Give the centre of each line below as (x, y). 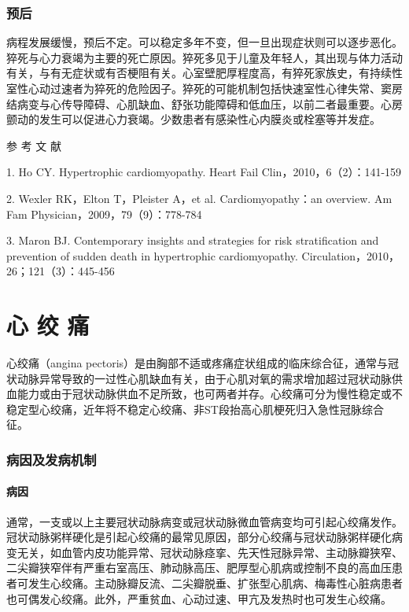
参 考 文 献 (34, 145)
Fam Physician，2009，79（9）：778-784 (104, 214)
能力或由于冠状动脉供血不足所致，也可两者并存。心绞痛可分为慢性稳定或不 (210, 394)
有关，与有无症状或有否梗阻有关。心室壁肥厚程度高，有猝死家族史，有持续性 (204, 73)
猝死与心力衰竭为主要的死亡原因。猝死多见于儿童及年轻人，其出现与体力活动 (204, 57)
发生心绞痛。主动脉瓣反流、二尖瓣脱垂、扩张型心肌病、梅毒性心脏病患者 (215, 583)
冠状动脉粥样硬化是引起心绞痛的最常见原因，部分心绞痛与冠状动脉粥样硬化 (199, 537)
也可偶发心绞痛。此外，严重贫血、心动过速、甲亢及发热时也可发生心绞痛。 (199, 598)
